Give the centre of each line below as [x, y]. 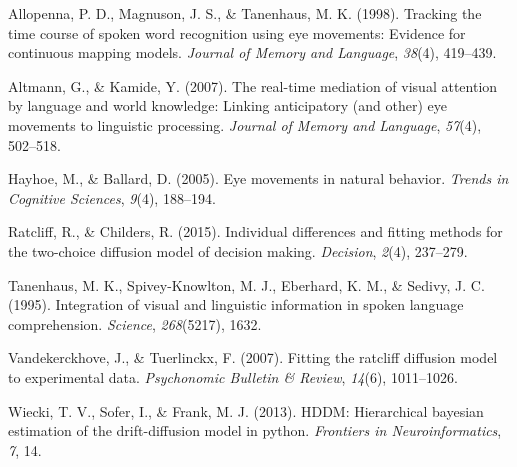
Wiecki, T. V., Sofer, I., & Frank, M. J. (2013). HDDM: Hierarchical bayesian [246, 410]
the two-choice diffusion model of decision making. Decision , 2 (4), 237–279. [238, 250]
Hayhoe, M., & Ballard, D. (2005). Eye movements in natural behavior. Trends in [258, 178]
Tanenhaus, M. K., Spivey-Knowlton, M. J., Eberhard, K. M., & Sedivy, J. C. [246, 284]
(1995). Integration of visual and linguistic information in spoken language [236, 304]
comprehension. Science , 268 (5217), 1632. [135, 323]
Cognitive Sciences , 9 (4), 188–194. [112, 197]
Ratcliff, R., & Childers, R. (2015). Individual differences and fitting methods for [255, 231]
